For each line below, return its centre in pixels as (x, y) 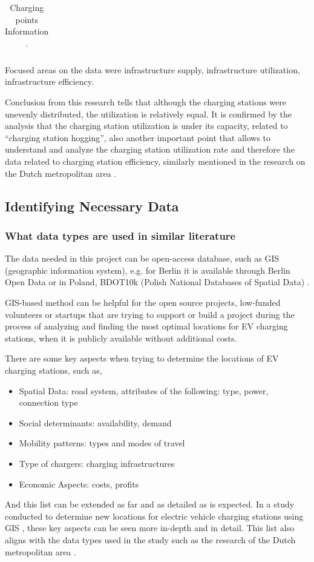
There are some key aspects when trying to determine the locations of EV (142, 358)
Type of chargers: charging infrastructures (97, 463)
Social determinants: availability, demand (95, 422)
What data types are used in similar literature (120, 235)
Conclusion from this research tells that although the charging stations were (146, 102)
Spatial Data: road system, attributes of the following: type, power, (144, 390)
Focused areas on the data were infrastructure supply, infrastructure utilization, (152, 69)
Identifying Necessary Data (92, 206)
